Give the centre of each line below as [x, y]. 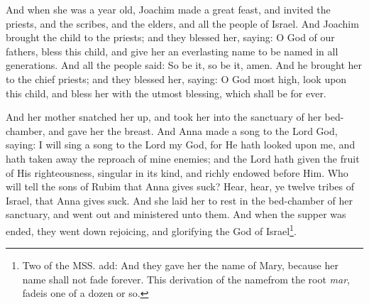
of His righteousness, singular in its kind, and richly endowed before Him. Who [177, 172]
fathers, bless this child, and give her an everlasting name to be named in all [172, 51]
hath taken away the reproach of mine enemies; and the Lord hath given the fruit [183, 158]
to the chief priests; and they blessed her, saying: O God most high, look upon [176, 78]
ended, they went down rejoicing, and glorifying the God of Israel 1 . [151, 229]
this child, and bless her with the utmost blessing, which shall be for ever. [166, 93]
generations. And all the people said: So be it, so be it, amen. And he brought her [184, 65]
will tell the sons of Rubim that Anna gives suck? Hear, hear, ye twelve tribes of [180, 186]
